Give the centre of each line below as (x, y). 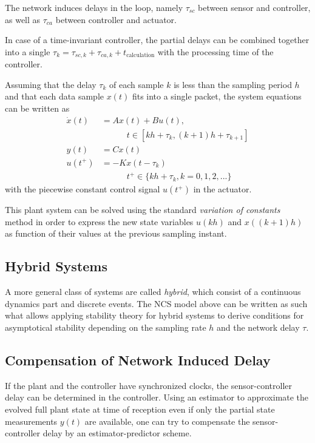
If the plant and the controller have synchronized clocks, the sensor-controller (149, 385)
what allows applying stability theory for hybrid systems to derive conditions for (154, 315)
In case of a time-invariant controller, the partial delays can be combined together (157, 40)
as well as (23, 19)
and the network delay (258, 327)
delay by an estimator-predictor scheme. (117, 433)
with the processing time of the (215, 51)
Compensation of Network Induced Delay (138, 360)
